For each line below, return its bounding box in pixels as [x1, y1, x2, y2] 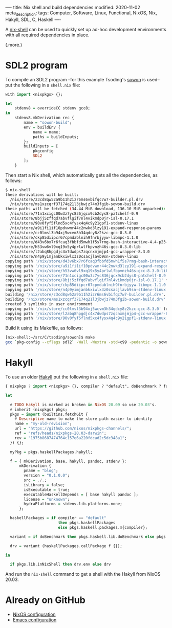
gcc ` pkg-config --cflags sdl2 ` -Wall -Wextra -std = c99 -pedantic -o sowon [5, 340, 170, 345]
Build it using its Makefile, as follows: [5, 325, 83, 331]
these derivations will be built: [5, 192, 79, 197]
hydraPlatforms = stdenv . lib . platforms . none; [24, 501, 123, 507]
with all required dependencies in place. [5, 32, 90, 38]
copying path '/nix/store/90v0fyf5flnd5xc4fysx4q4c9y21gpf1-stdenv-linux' [5, 316, 168, 321]
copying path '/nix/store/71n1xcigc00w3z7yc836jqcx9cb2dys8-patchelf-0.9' [5, 273, 168, 278]
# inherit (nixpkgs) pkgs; [10, 407, 68, 412]
